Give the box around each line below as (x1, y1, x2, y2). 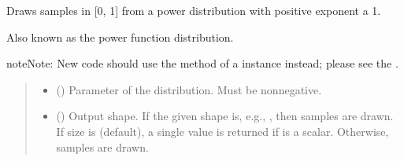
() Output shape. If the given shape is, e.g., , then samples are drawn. (56, 108, 394, 124)
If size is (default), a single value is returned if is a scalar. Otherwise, (56, 123, 389, 139)
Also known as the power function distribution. (6, 28, 234, 45)
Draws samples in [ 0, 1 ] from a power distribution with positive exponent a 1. (6, 2, 381, 18)
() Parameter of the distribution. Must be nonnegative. (56, 81, 322, 97)
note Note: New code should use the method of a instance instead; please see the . (6, 55, 398, 71)
